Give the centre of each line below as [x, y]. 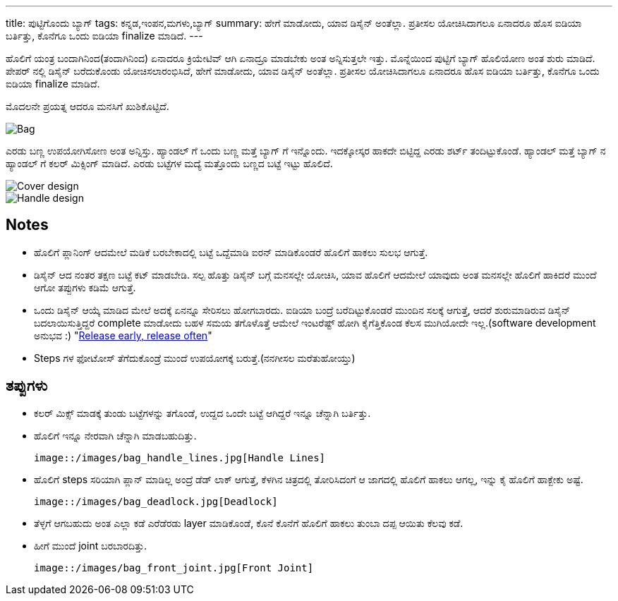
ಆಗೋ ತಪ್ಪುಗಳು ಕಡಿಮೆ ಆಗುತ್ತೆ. [85, 287]
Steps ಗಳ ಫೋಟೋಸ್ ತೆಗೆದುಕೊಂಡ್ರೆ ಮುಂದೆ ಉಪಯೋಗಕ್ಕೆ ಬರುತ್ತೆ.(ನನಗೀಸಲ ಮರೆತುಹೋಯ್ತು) [195, 358]
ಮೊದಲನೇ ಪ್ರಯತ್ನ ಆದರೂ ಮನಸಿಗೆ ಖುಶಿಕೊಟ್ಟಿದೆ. [87, 106]
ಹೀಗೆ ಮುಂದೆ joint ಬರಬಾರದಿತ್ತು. [91, 545]
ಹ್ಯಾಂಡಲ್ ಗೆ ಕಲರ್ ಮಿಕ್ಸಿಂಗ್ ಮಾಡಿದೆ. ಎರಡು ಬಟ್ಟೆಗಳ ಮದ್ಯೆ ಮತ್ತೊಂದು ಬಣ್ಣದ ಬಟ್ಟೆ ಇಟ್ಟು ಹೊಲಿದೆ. [169, 163]
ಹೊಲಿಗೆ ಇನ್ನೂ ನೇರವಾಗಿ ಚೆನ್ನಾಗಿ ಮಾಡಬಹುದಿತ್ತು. [115, 435]
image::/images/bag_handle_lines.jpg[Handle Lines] [180, 457]
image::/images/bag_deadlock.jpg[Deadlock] [156, 501]
